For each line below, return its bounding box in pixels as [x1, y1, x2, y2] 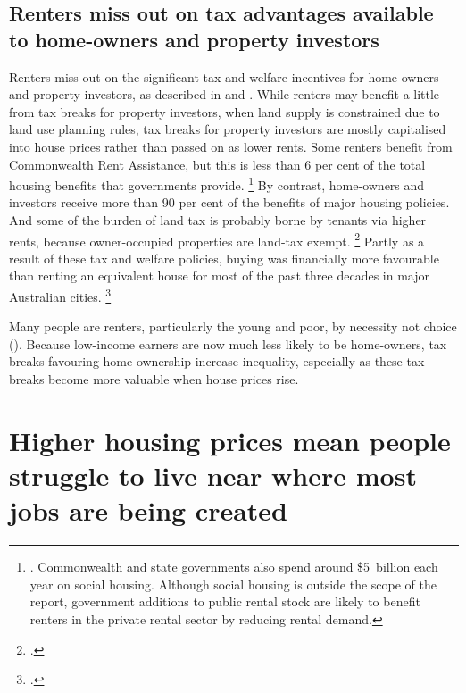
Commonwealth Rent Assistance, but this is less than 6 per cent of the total [9, 154, 426, 173]
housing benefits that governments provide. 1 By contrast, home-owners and [9, 173, 425, 194]
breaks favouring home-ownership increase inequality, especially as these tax [9, 352, 425, 371]
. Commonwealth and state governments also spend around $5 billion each [29, 557, 438, 576]
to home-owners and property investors [9, 25, 379, 53]
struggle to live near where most [9, 457, 417, 494]
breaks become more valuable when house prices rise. [9, 370, 299, 388]
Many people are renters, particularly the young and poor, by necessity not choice [9, 317, 457, 336]
